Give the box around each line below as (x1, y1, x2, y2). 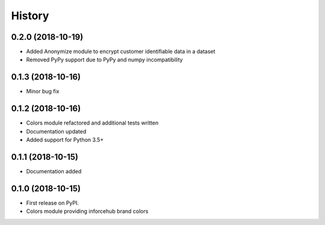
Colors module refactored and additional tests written (26, 119, 159, 126)
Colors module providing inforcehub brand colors (26, 208, 149, 215)
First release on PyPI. (26, 199, 79, 206)
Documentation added (26, 167, 82, 174)
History (11, 9, 49, 22)
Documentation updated (26, 128, 87, 135)
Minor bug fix (26, 88, 60, 95)
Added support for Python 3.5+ (26, 136, 104, 144)
